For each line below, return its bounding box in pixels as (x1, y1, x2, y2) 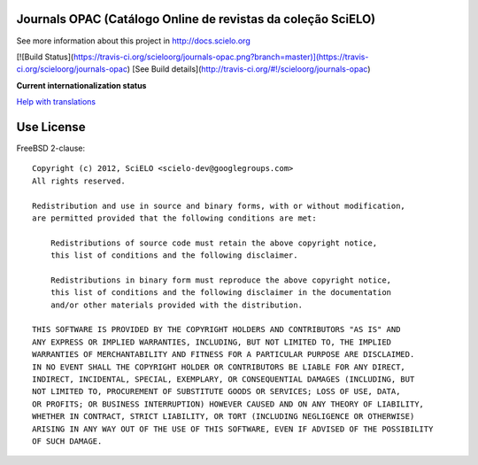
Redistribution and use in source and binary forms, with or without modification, (32, 200, 406, 211)
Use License (16, 120, 86, 135)
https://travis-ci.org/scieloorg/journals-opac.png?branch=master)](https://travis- (73, 51, 369, 62)
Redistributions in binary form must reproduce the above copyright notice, (50, 275, 392, 285)
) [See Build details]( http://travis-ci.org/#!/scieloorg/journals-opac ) (127, 64, 371, 74)
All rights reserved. (32, 175, 126, 186)
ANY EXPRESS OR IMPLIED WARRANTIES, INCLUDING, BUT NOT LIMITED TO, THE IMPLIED (32, 337, 392, 347)
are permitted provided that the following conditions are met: (32, 213, 318, 223)
